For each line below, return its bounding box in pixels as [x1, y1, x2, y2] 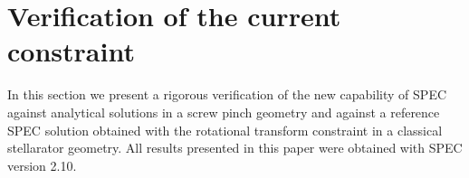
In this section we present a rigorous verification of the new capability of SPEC [7, 85, 447, 104]
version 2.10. [7, 155, 77, 174]
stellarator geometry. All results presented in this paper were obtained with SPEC [7, 138, 463, 157]
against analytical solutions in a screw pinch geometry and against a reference [7, 102, 440, 121]
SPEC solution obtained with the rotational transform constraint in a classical [7, 120, 443, 139]
